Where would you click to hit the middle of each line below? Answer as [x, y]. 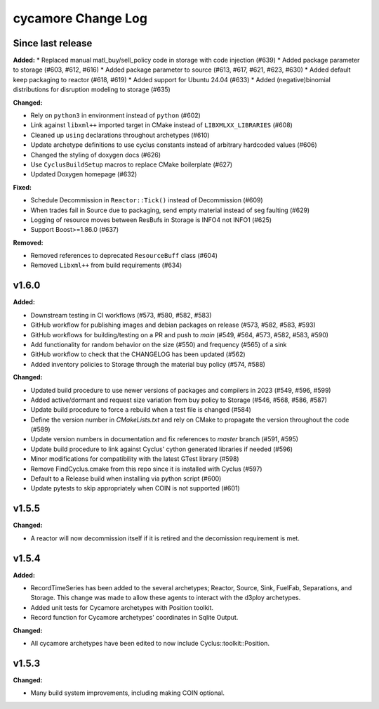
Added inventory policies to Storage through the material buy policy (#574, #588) [148, 364]
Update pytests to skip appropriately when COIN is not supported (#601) [135, 488]
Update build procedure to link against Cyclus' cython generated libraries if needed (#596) [162, 449]
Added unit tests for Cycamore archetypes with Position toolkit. [122, 607]
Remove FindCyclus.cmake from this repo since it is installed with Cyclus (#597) [146, 469]
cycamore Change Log [80, 18]
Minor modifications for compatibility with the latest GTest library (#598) [135, 459]
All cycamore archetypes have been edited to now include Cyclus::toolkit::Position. [150, 643]
